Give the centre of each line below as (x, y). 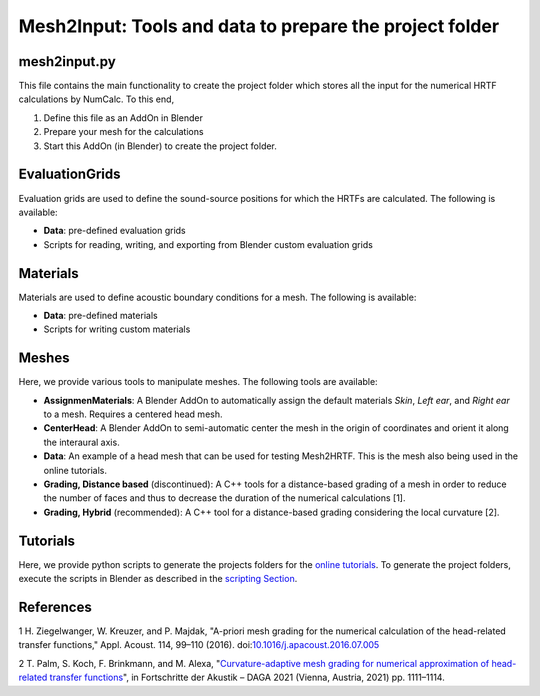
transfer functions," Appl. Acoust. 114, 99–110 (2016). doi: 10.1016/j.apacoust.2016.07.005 (199, 645)
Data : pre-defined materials (101, 315)
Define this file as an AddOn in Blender (123, 117)
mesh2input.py (67, 61)
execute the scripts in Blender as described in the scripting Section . (158, 579)
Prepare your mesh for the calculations (123, 132)
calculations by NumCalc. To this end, (96, 99)
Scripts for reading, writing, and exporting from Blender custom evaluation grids (208, 244)
